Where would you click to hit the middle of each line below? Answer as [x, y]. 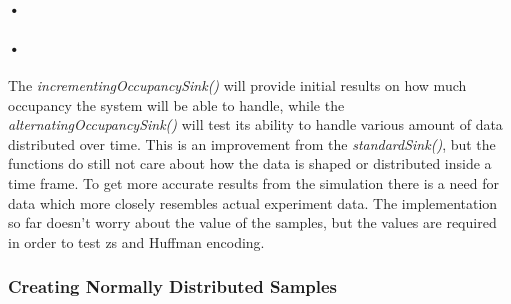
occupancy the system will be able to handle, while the [176, 104]
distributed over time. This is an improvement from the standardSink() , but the [252, 143]
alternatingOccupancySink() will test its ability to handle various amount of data [255, 124]
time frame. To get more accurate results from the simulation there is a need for [253, 182]
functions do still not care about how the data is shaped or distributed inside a [250, 163]
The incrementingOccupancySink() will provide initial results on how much [237, 84]
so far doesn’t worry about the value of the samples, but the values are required [252, 222]
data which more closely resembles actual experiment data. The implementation [253, 202]
